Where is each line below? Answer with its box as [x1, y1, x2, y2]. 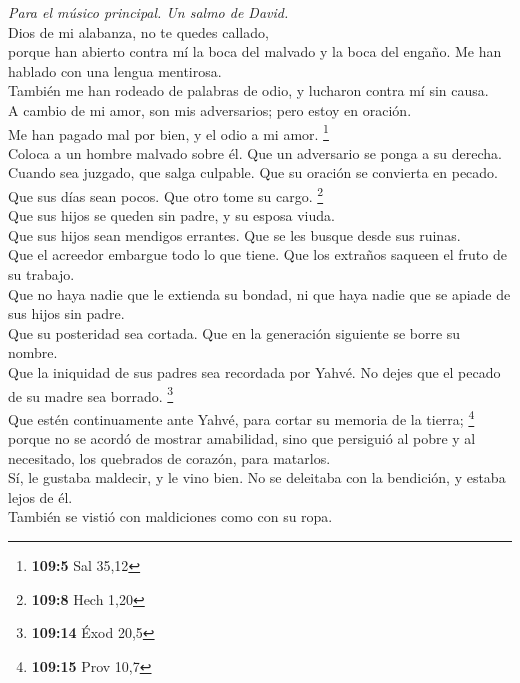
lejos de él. [8, 486, 73, 507]
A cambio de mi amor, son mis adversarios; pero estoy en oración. [8, 99, 412, 120]
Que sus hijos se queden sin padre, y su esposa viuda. [8, 205, 335, 226]
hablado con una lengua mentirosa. [8, 60, 222, 81]
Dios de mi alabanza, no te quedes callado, [8, 21, 269, 42]
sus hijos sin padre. [8, 303, 125, 324]
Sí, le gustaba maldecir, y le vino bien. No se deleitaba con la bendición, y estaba [8, 467, 506, 488]
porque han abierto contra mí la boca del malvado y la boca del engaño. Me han [8, 41, 502, 62]
